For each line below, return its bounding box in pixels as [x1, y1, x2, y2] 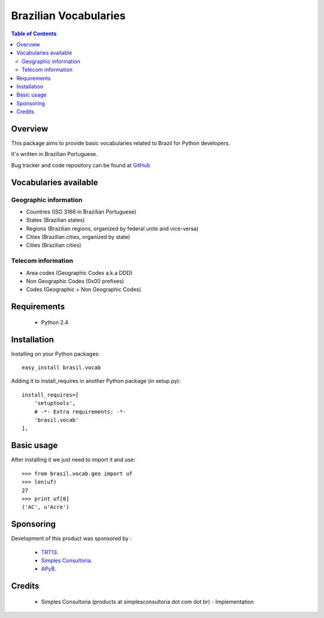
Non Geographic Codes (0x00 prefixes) [26, 278, 124, 284]
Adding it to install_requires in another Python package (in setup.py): [11, 377, 181, 385]
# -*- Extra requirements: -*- [34, 408, 127, 415]
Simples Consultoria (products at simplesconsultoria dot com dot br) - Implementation [41, 598, 254, 605]
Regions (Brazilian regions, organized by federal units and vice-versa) [26, 225, 199, 232]
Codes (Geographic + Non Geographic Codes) [26, 286, 141, 293]
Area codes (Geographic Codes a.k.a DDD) [26, 269, 133, 276]
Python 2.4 [41, 319, 69, 326]
